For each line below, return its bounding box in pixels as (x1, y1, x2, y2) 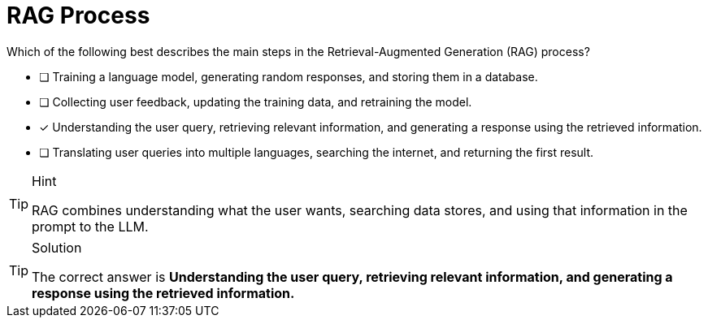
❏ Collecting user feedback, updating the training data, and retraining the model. (39, 94, 472, 109)
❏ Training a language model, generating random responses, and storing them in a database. (39, 69, 538, 84)
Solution (32, 239, 82, 256)
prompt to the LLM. (32, 218, 149, 235)
